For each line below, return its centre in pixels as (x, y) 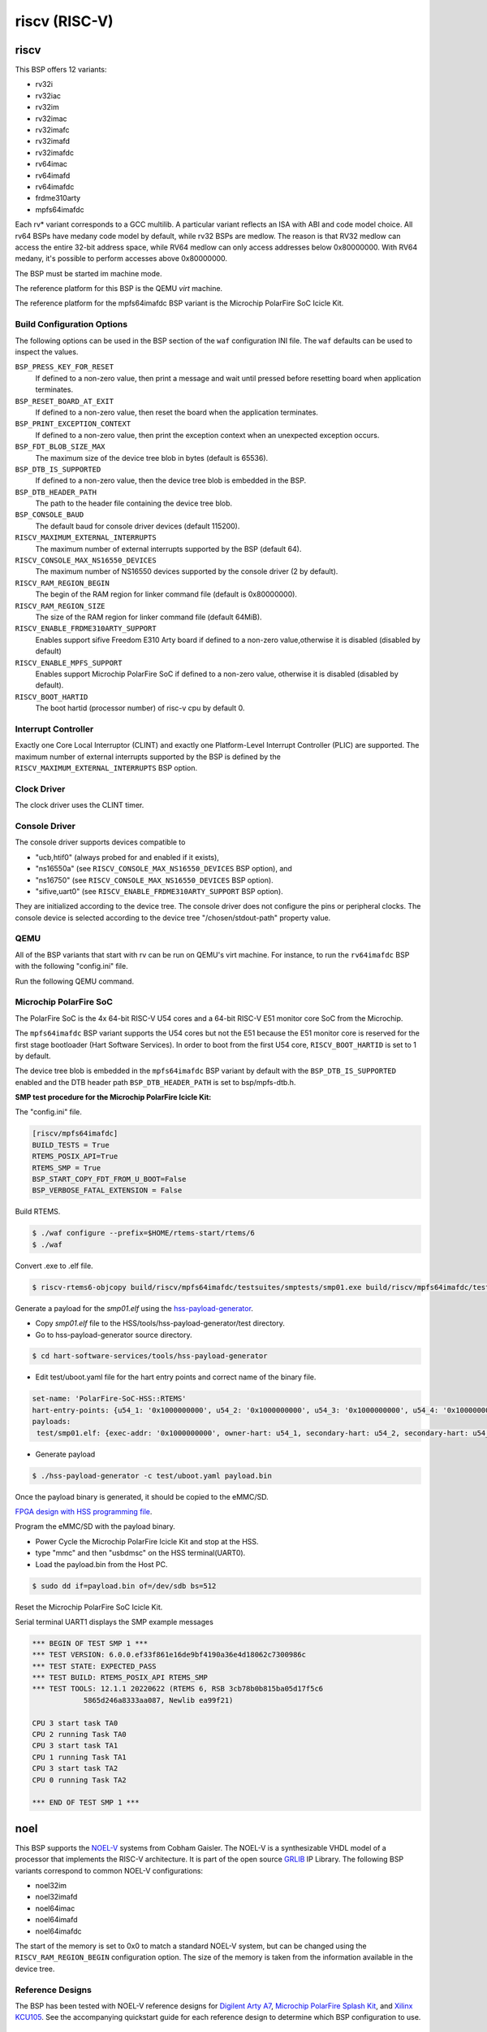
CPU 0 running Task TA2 (80, 1780)
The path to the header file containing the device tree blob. (134, 503)
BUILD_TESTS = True (71, 1145)
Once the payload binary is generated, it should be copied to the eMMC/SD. (142, 1496)
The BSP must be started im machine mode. (88, 273)
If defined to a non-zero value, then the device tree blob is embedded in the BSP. (171, 480)
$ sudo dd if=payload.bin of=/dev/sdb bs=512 (124, 1586)
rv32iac (48, 96)
